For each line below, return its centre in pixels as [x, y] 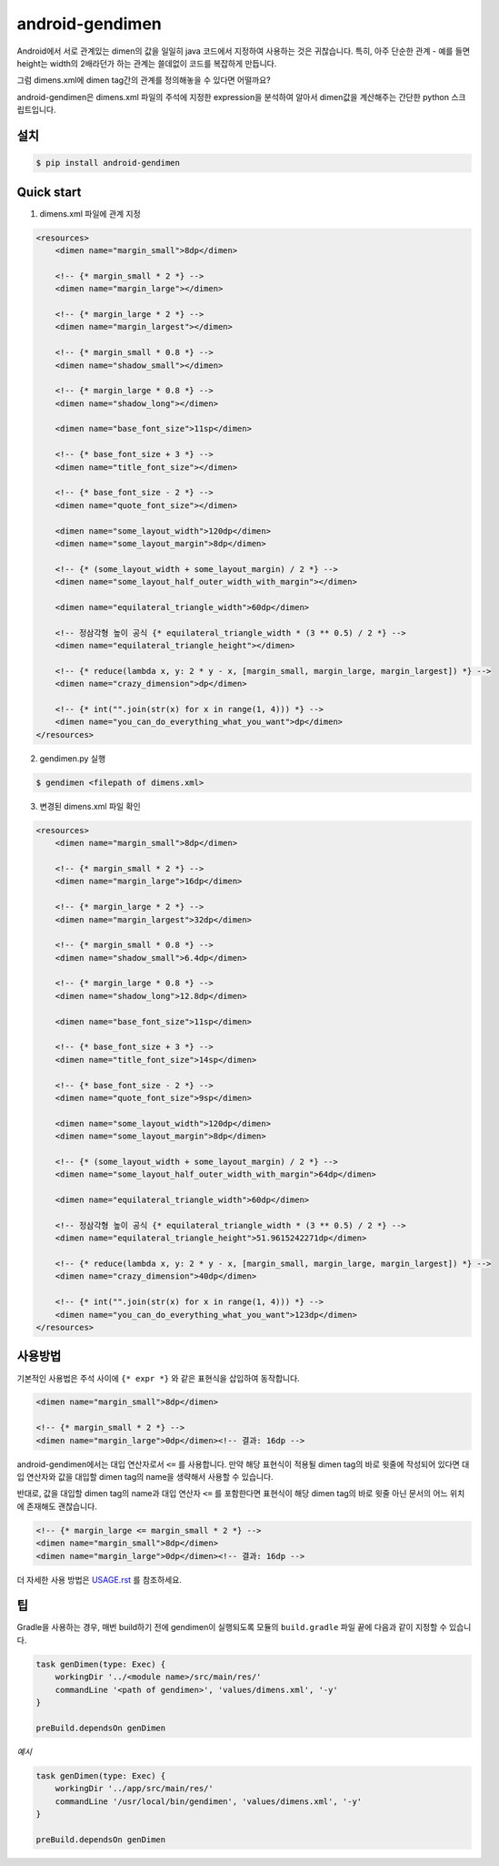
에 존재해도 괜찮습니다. [57, 1506]
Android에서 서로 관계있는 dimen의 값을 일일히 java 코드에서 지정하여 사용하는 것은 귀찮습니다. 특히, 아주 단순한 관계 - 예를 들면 [244, 51]
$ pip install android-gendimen [108, 163]
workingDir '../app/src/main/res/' [134, 1789]
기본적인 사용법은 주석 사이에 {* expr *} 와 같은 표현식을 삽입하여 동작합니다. [158, 1378]
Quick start [49, 192]
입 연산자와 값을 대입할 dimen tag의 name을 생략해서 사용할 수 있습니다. [145, 1477]
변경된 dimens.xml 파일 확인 [90, 806]
